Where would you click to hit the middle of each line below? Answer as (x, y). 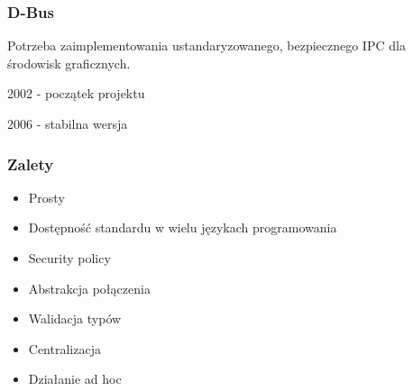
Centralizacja (64, 348)
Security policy (69, 258)
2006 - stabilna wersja (68, 123)
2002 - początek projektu (76, 93)
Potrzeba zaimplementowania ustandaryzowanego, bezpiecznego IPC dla (206, 45)
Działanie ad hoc (75, 379)
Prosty (46, 197)
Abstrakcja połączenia (89, 288)
